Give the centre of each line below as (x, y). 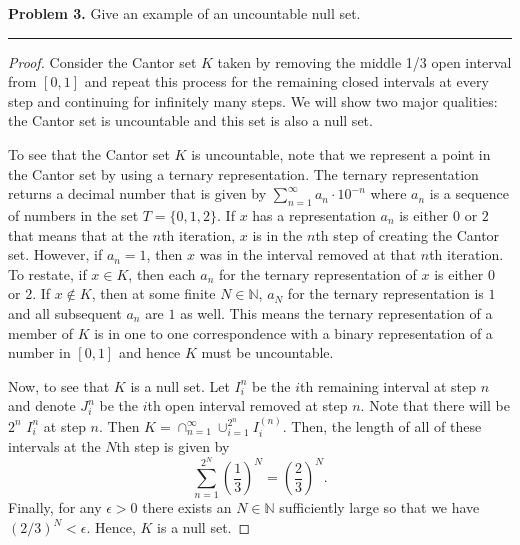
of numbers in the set (73, 214)
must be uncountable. (267, 352)
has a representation (314, 214)
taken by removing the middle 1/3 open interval (364, 61)
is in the (277, 234)
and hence (149, 352)
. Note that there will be (435, 405)
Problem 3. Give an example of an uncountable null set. (184, 13)
